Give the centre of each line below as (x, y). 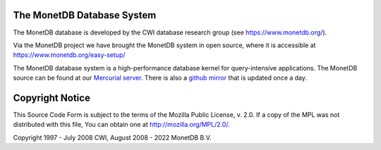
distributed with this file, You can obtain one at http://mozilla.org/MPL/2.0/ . (122, 125)
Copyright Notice (52, 98)
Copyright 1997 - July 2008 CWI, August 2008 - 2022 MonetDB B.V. (112, 137)
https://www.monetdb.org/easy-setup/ (69, 55)
